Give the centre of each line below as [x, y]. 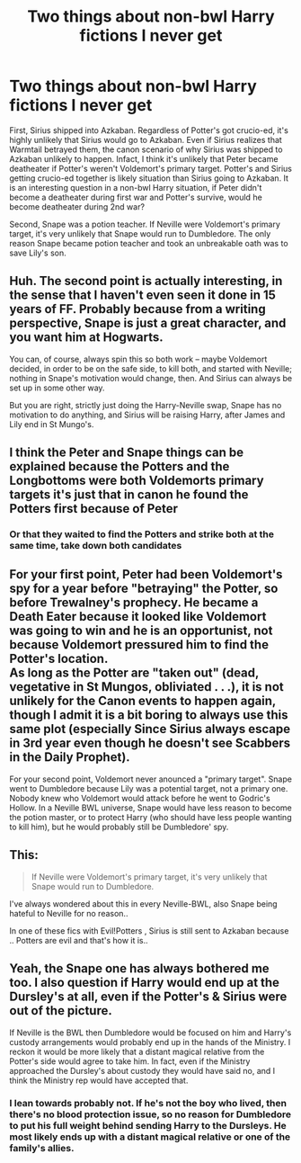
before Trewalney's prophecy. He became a [134, 603]
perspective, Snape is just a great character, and [148, 323]
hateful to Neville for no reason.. [69, 913]
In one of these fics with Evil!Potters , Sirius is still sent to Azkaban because [149, 930]
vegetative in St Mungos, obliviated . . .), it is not [147, 687]
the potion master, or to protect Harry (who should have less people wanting [150, 817]
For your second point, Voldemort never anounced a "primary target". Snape [150, 779]
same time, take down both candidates [96, 546]
